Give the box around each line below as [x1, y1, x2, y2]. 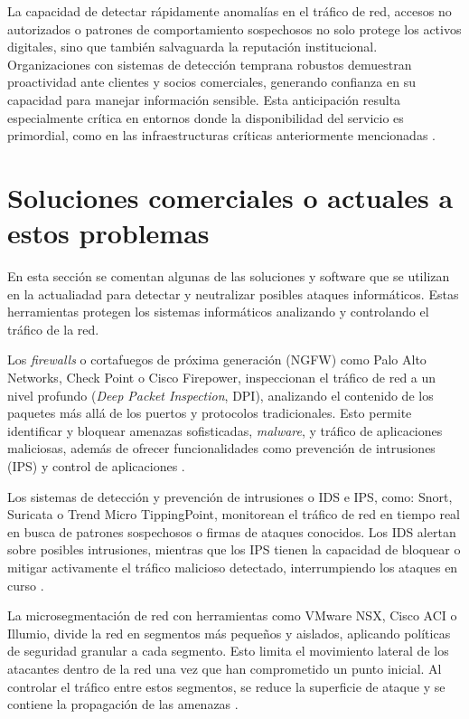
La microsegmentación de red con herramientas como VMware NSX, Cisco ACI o [7, 606, 457, 625]
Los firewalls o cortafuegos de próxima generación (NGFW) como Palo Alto [7, 350, 427, 369]
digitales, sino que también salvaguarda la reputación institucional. [7, 37, 378, 56]
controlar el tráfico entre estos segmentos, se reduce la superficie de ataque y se [7, 676, 446, 695]
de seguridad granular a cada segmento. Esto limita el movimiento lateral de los [7, 641, 449, 660]
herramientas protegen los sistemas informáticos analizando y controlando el [7, 302, 429, 321]
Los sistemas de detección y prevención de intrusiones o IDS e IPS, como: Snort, [7, 487, 453, 506]
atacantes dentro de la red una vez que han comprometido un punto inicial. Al [7, 658, 442, 677]
